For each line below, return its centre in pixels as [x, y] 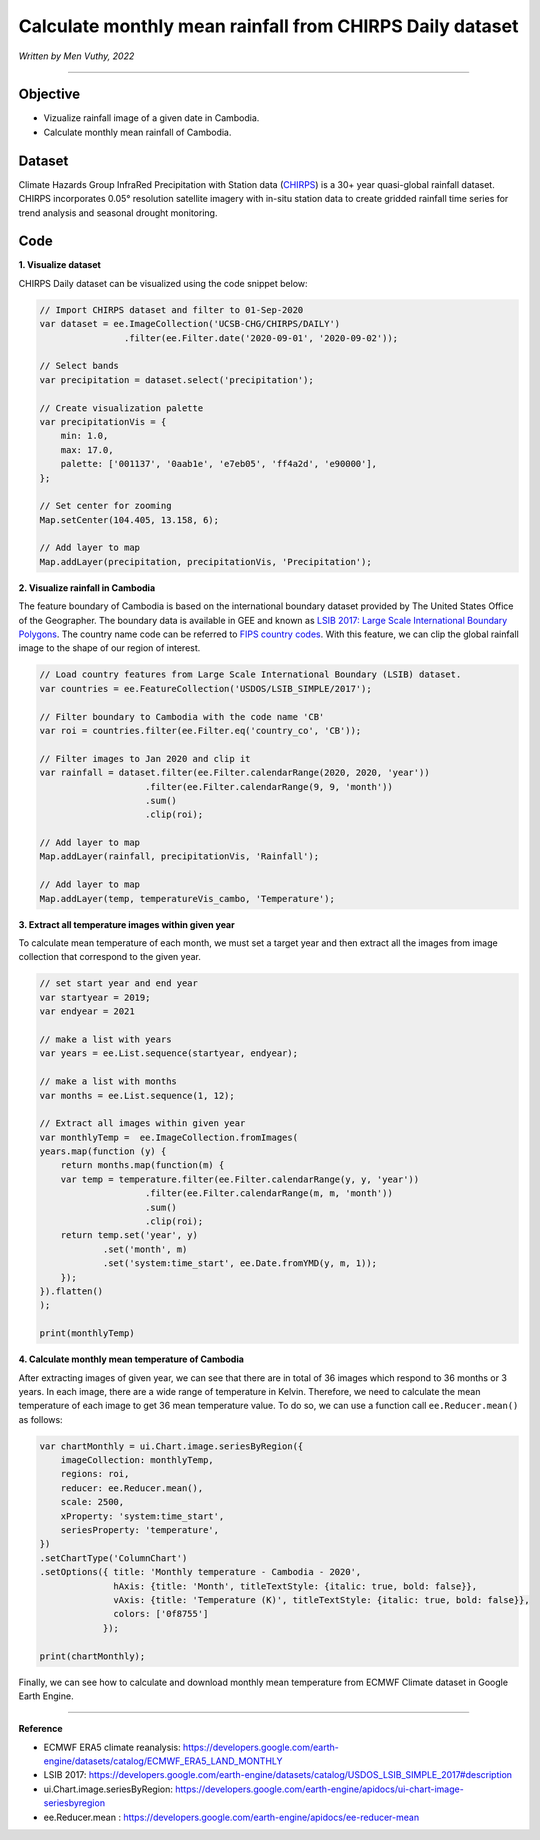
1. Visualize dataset [60, 265]
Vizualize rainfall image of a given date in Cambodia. [151, 118]
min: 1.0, [84, 436]
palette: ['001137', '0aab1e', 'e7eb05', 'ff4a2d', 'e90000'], [219, 464]
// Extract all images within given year [142, 1123]
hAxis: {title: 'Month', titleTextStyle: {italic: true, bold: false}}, [295, 1586]
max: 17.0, [87, 449]
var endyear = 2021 [87, 1011]
